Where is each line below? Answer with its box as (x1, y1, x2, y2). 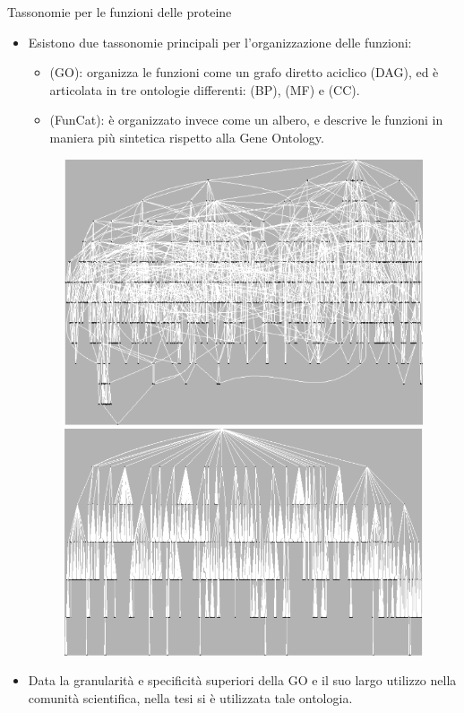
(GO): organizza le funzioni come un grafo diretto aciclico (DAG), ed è (49, 63, 439, 82)
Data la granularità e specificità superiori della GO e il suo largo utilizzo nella (28, 671, 457, 690)
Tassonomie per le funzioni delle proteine (7, 3, 232, 21)
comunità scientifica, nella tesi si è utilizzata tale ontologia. (28, 688, 353, 707)
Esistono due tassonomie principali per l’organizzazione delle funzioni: (28, 32, 412, 51)
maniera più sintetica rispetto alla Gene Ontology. (49, 127, 324, 146)
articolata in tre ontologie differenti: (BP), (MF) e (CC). (49, 80, 360, 99)
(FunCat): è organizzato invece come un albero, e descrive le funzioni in (49, 110, 443, 129)
